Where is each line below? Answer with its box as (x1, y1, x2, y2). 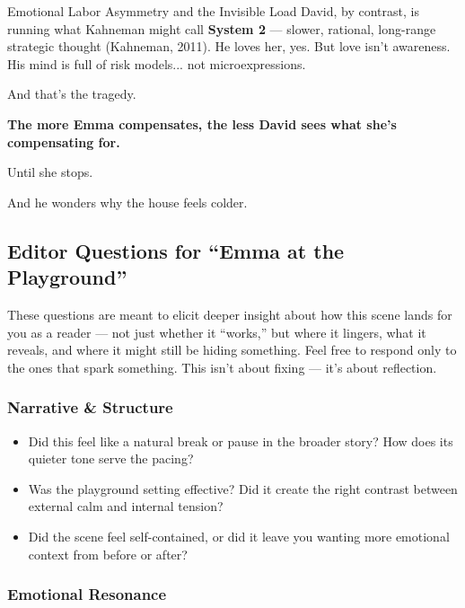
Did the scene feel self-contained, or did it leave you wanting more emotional (28, 526, 450, 545)
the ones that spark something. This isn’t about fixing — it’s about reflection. (7, 357, 437, 376)
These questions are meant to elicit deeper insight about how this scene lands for (7, 304, 452, 323)
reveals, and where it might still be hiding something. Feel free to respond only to (7, 340, 457, 359)
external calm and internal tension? (28, 497, 224, 515)
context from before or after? (28, 544, 188, 563)
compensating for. (7, 132, 120, 151)
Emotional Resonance (7, 583, 167, 605)
